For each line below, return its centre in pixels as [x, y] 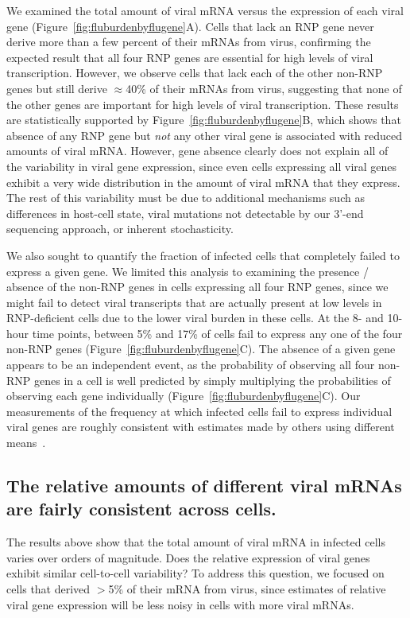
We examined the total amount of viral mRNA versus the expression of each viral [205, 10]
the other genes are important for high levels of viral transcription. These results [203, 104]
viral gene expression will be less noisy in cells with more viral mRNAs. [180, 604]
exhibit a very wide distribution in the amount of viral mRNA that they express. [203, 182]
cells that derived [48, 589]
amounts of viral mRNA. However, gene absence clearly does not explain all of [197, 151]
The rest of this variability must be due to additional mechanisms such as [186, 198]
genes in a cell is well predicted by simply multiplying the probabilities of [212, 380]
